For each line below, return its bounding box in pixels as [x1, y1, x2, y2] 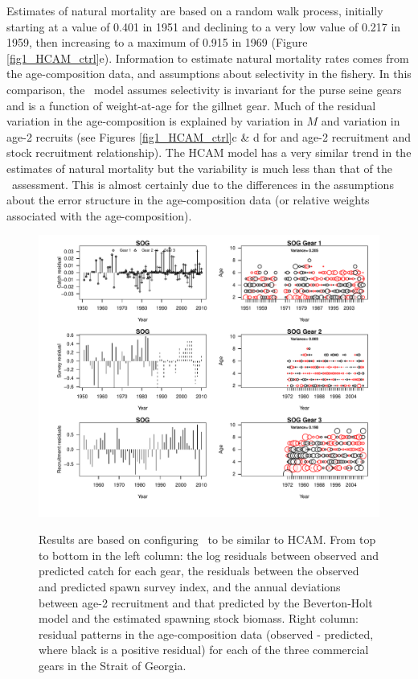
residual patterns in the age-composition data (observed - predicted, [39, 625, 374, 642]
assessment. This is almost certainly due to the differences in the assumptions [11, 175, 394, 192]
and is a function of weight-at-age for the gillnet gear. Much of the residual [6, 97, 376, 113]
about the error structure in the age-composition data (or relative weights [6, 191, 370, 208]
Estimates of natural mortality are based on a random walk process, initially [6, 2, 383, 19]
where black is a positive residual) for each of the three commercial [39, 641, 369, 658]
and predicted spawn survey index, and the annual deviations [39, 578, 341, 595]
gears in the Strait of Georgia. [39, 656, 186, 673]
